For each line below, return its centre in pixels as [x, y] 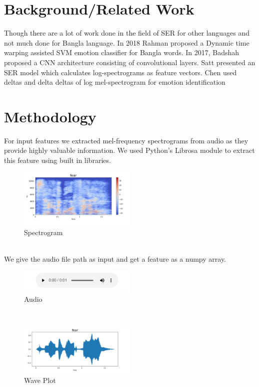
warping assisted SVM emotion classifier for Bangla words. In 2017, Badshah [122, 52]
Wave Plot [40, 380]
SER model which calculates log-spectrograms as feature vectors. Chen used [120, 72]
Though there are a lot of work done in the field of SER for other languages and [127, 33]
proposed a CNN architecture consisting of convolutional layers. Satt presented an [130, 62]
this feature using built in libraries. [57, 160]
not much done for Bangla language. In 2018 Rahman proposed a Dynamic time [127, 42]
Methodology [50, 116]
